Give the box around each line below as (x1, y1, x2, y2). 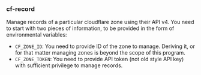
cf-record (6, 5, 35, 13)
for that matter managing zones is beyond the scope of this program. (14, 49, 186, 56)
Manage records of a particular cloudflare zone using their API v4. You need (6, 19, 194, 26)
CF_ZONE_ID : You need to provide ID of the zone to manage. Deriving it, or (14, 43, 195, 50)
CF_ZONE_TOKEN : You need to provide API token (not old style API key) (14, 56, 184, 63)
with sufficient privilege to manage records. (14, 62, 123, 69)
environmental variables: (6, 31, 67, 38)
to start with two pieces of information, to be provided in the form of (6, 25, 175, 32)
